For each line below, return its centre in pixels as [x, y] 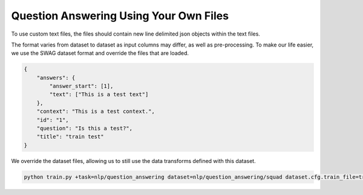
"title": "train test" [70, 137]
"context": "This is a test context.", [96, 111]
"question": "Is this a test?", [85, 129]
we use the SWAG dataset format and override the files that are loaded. [100, 53]
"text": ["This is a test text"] [99, 94]
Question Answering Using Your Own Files [120, 16]
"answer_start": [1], [81, 86]
